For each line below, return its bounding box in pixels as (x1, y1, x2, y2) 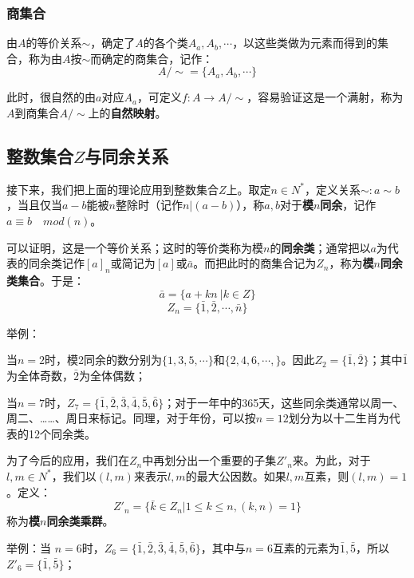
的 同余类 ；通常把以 (270, 239, 371, 255)
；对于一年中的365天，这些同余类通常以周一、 (164, 394, 404, 410)
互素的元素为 (272, 539, 340, 556)
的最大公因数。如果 (185, 467, 286, 484)
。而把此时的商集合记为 (193, 255, 317, 271)
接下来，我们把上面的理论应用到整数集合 (6, 180, 219, 197)
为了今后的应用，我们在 (6, 452, 129, 469)
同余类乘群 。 (46, 513, 114, 529)
